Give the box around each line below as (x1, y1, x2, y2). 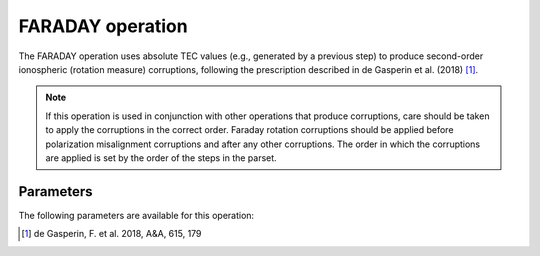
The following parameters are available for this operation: (18, 209, 255, 221)
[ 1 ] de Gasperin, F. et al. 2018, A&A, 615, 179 (21, 228, 202, 240)
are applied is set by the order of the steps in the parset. (45, 151, 277, 164)
